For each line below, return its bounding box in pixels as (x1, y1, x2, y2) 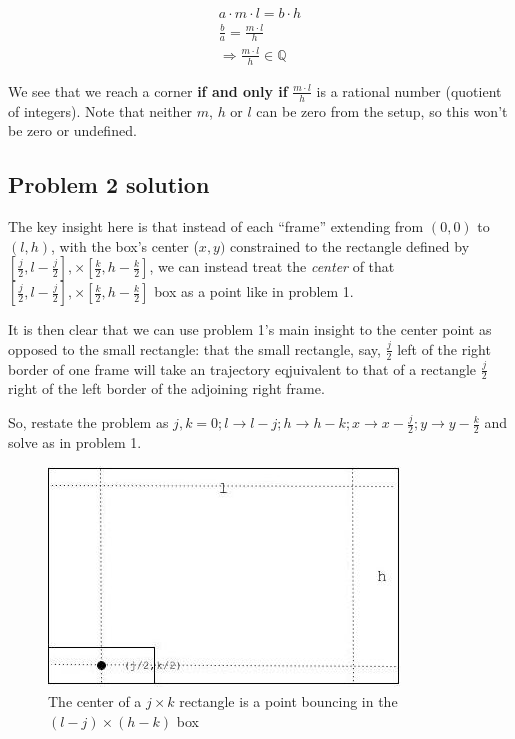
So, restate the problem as (8, 412, 169, 433)
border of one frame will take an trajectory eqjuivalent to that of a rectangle (8, 358, 477, 379)
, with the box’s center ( (50, 235, 199, 256)
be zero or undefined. (8, 120, 137, 141)
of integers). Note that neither (8, 100, 193, 121)
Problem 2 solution (8, 169, 210, 200)
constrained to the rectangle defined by (230, 235, 470, 256)
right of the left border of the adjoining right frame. (8, 378, 325, 399)
